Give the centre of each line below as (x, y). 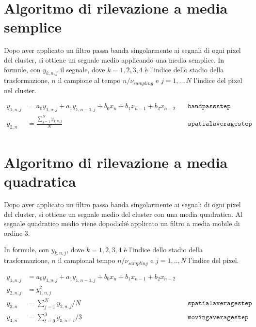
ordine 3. (17, 233)
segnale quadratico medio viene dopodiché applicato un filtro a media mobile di (122, 223)
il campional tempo (87, 260)
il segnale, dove (83, 69)
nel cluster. (20, 90)
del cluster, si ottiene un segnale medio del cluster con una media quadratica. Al (123, 214)
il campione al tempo (89, 80)
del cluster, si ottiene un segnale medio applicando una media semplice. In (114, 59)
